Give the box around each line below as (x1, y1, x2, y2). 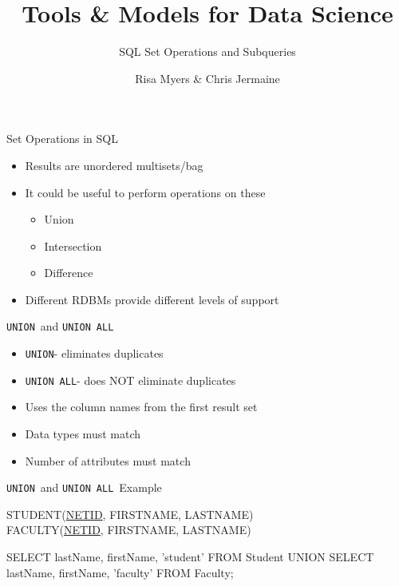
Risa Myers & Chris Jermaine (135, 69, 280, 86)
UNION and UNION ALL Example (6, 479, 162, 496)
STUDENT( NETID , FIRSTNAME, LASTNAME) (6, 505, 254, 522)
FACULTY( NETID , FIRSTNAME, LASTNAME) (6, 521, 251, 538)
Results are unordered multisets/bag (25, 156, 203, 173)
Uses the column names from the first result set (25, 398, 258, 415)
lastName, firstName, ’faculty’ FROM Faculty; (6, 564, 234, 580)
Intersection (44, 237, 102, 254)
